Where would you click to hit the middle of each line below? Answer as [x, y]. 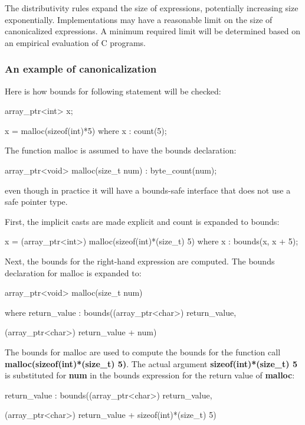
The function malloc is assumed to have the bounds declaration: [121, 150]
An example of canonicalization [81, 69]
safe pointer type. [36, 202]
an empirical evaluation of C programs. [75, 42]
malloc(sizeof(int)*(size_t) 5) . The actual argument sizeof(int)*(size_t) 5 [151, 363]
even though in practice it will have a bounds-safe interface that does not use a [148, 190]
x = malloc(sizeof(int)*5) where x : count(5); [86, 130]
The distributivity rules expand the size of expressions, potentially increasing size [152, 8]
